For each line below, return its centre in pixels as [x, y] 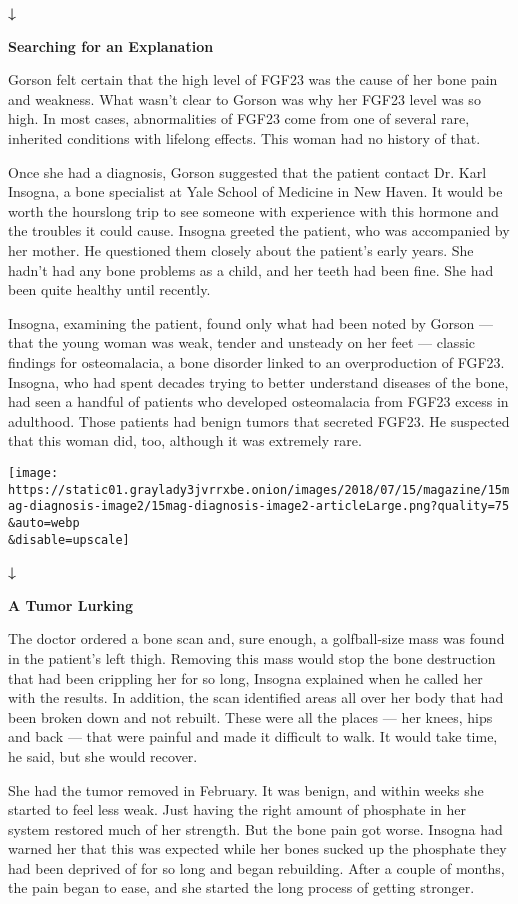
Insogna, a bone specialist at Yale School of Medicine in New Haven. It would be [255, 191]
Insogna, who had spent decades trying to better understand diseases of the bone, [258, 381]
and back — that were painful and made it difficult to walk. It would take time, [253, 736]
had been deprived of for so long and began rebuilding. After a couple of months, [256, 867]
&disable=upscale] [69, 539]
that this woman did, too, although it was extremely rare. [185, 440]
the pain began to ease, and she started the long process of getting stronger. [241, 887]
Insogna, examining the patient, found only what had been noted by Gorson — [250, 322]
